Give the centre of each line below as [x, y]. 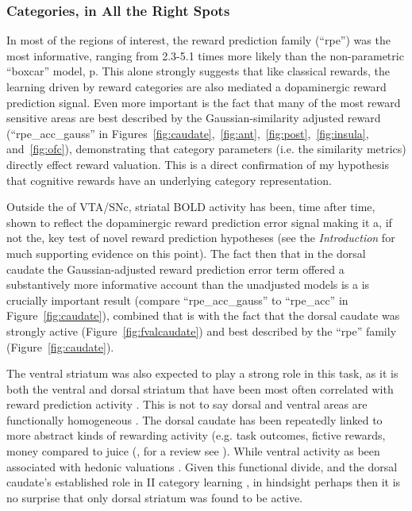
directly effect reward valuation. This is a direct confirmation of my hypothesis [198, 164]
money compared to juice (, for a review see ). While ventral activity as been [193, 451]
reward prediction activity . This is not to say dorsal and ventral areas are [187, 404]
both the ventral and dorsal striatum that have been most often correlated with [200, 388]
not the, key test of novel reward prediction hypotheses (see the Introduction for [201, 238]
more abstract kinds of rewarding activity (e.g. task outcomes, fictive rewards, [196, 435]
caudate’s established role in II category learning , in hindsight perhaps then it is [204, 482]
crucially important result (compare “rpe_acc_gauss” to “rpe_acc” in [177, 300]
